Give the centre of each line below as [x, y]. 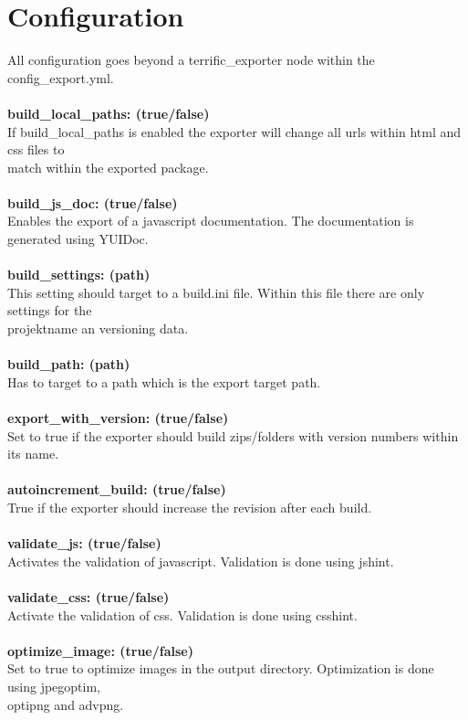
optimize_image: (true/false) [100, 650]
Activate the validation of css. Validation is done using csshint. [182, 614]
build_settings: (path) [79, 275]
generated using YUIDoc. [78, 239]
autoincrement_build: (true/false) [117, 489]
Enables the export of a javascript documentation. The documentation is [211, 221]
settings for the [50, 310]
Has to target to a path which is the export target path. [164, 381]
